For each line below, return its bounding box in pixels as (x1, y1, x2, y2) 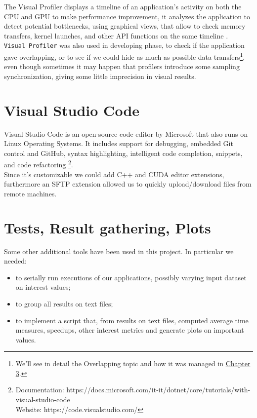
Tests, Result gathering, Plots (4, 217, 211, 237)
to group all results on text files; (15, 298, 113, 308)
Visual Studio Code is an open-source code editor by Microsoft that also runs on (4, 128, 248, 139)
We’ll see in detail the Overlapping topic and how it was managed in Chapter (15, 358, 251, 369)
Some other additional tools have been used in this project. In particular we (4, 246, 234, 256)
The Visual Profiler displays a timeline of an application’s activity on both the (4, 1, 242, 11)
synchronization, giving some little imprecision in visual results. (4, 71, 196, 81)
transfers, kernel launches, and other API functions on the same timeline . (4, 30, 228, 40)
